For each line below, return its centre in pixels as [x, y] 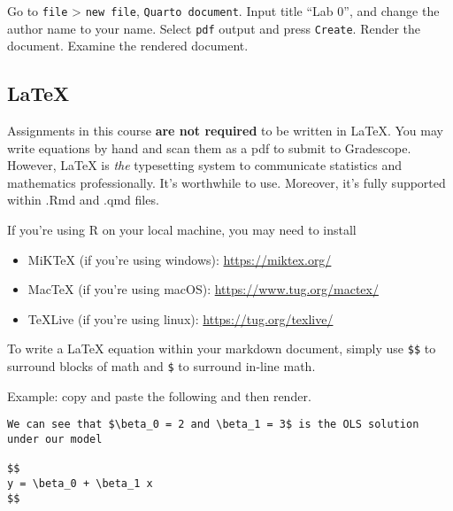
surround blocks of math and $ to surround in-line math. [161, 366]
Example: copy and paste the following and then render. [159, 395]
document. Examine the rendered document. [128, 46]
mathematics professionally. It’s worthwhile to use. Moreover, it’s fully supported [226, 182]
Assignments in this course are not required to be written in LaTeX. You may [225, 131]
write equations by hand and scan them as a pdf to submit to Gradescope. [209, 147]
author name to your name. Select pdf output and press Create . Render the [214, 28]
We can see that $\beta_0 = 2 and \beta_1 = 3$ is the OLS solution [213, 425]
